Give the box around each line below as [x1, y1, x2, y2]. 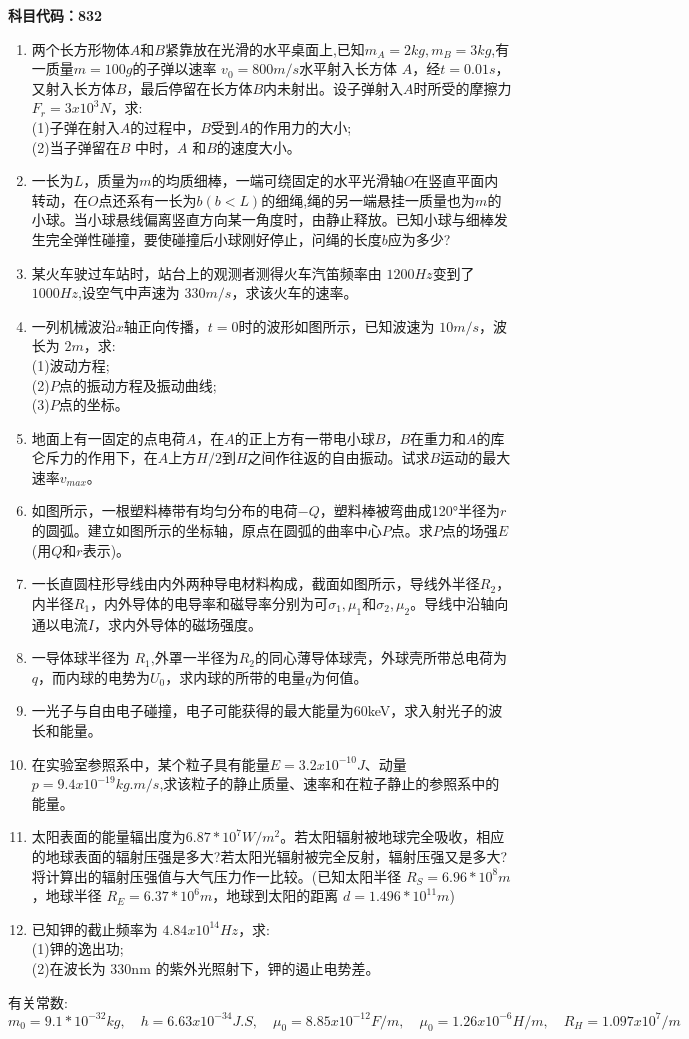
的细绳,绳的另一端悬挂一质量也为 [261, 189, 476, 210]
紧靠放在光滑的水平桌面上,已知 [164, 38, 365, 59]
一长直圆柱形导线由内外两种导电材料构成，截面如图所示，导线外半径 [31, 573, 480, 594]
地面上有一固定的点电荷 [31, 427, 186, 448]
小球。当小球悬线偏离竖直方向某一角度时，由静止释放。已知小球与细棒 [31, 209, 494, 230]
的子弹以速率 [132, 58, 217, 79]
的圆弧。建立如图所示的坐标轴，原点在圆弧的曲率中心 [31, 520, 382, 541]
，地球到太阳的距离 [212, 885, 339, 906]
